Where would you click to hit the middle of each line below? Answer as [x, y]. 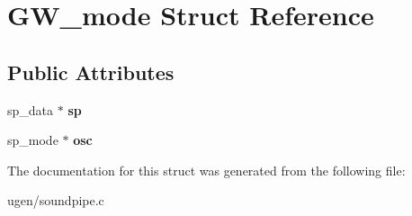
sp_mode [33, 140]
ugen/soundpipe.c [56, 200]
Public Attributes [91, 72]
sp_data [31, 109]
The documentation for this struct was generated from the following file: [206, 170]
